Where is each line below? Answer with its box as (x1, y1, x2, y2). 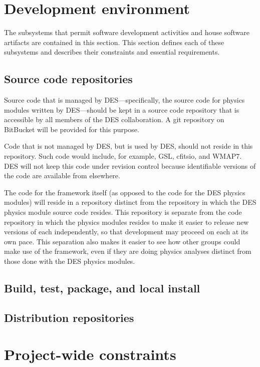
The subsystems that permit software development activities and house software (4, 27, 249, 38)
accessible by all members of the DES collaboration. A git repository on (4, 114, 224, 125)
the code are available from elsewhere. (4, 170, 120, 181)
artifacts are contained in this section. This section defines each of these (4, 37, 224, 47)
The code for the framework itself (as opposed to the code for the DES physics (4, 187, 245, 197)
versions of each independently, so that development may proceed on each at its (4, 226, 248, 237)
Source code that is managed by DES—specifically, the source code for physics (4, 95, 245, 105)
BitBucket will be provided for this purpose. (4, 124, 139, 134)
